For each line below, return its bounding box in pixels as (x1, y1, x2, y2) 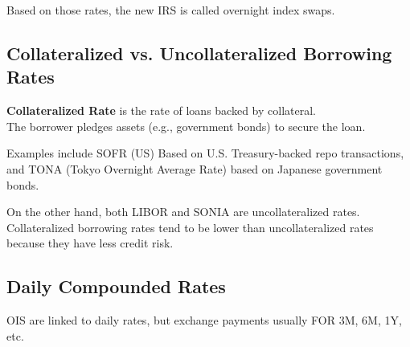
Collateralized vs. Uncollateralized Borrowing (6, 40, 392, 65)
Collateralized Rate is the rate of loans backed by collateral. (6, 102, 316, 119)
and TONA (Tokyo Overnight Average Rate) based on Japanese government (6, 160, 383, 177)
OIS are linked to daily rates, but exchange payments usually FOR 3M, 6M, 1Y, (6, 312, 402, 329)
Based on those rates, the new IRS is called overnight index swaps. (6, 2, 335, 18)
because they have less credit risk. (6, 235, 174, 251)
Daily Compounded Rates (6, 274, 226, 299)
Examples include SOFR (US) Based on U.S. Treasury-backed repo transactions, (6, 145, 404, 161)
